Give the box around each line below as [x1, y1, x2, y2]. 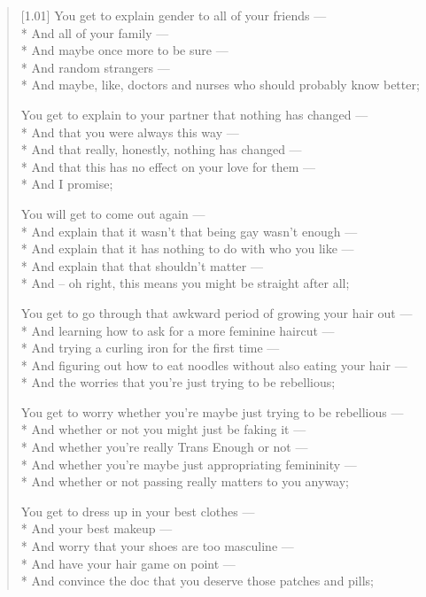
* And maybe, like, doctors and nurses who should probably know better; [20, 75, 420, 94]
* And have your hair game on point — [20, 554, 236, 572]
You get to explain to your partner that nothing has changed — [20, 105, 368, 123]
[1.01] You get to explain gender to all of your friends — [20, 6, 327, 24]
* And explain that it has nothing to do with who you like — [20, 239, 354, 258]
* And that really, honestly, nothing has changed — [20, 140, 302, 159]
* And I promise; [20, 174, 113, 193]
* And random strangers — [20, 58, 170, 76]
